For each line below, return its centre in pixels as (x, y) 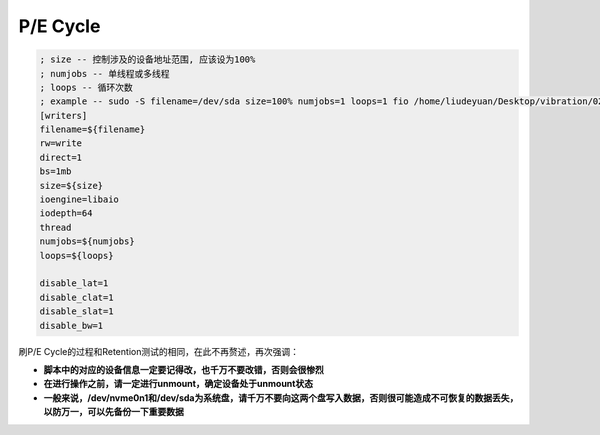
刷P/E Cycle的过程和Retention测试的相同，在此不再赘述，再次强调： (159, 351)
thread (55, 227)
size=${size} (71, 185)
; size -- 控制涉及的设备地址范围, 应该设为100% (147, 59)
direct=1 (61, 157)
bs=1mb (55, 171)
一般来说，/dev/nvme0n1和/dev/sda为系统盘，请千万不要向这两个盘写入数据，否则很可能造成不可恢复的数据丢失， (281, 397)
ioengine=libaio (79, 199)
